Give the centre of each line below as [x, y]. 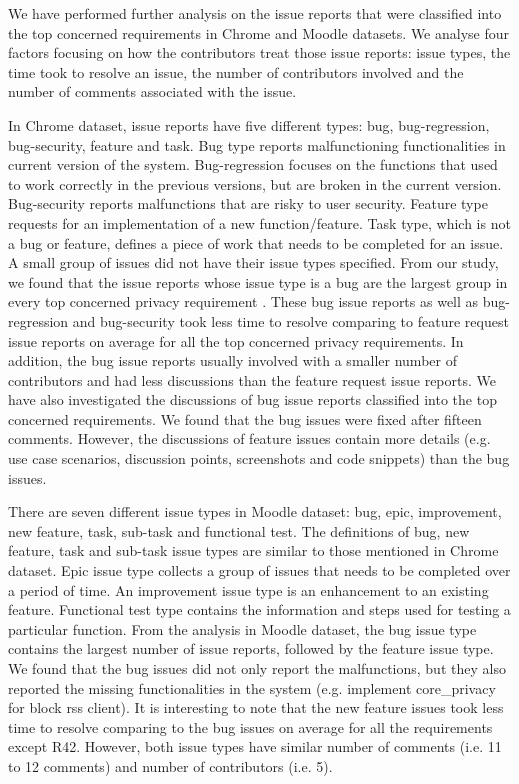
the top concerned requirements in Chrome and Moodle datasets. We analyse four [259, 32]
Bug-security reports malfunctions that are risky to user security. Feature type [248, 203]
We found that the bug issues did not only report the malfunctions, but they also [257, 668]
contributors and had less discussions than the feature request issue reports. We [252, 379]
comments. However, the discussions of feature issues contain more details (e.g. [249, 438]
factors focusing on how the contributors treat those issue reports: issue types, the [259, 52]
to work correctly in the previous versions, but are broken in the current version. [255, 183]
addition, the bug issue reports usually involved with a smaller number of [232, 360]
